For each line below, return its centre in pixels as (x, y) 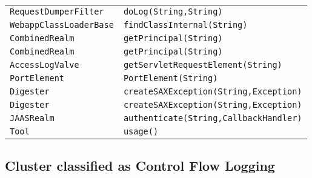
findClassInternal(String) (185, 25)
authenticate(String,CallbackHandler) (213, 118)
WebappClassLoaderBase (62, 25)
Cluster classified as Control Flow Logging (140, 166)
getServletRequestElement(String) (203, 65)
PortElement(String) (171, 78)
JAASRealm (32, 118)
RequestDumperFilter (57, 12)
